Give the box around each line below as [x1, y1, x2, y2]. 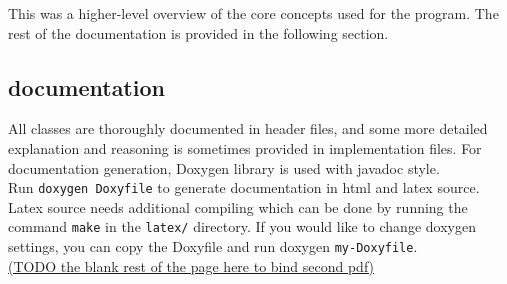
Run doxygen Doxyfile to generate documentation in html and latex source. [8, 177, 480, 198]
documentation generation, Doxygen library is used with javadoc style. [8, 157, 440, 178]
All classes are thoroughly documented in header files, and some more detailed [8, 118, 488, 139]
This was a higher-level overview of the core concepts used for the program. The [8, 3, 499, 23]
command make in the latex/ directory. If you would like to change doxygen [8, 216, 476, 237]
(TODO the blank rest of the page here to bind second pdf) [8, 255, 375, 276]
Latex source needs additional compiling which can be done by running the [8, 196, 468, 217]
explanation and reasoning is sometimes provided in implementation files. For [8, 137, 482, 158]
